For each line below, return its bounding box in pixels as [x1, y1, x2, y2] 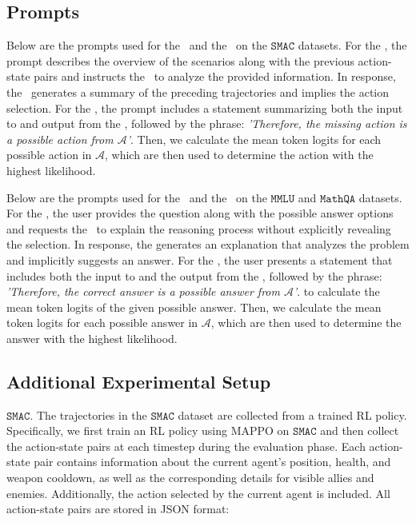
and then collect [320, 422, 399, 439]
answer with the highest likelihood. [6, 329, 178, 346]
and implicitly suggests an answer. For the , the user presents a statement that [6, 251, 393, 268]
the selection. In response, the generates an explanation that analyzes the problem [6, 236, 410, 253]
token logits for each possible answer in [6, 314, 198, 331]
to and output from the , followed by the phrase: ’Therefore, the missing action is [6, 115, 407, 132]
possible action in [6, 146, 92, 163]
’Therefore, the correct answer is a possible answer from [6, 283, 280, 300]
